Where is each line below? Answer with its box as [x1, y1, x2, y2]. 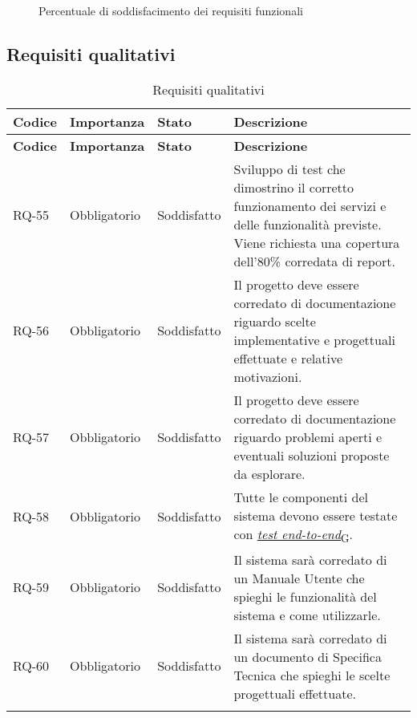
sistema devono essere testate [233, 505, 398, 525]
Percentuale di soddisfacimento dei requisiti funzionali [38, 2, 303, 18]
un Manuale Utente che [233, 568, 365, 587]
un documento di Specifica [233, 647, 382, 666]
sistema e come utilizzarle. [233, 605, 381, 624]
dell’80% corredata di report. [233, 251, 395, 270]
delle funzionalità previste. [233, 214, 382, 233]
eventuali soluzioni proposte [233, 445, 390, 464]
